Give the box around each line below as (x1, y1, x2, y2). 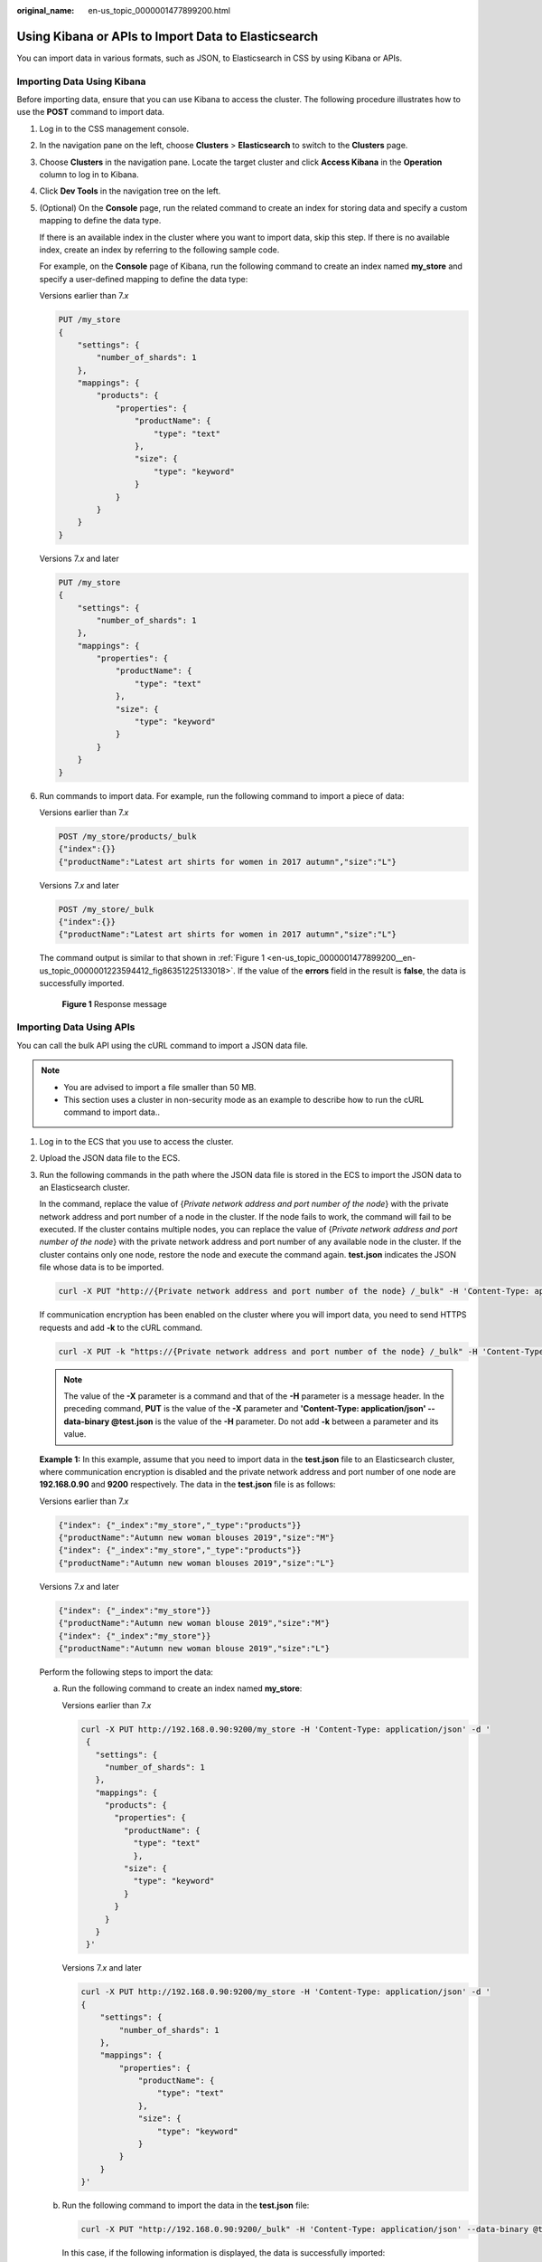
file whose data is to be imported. (39, 1262, 164, 1273)
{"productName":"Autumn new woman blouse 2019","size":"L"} (58, 1643, 331, 1653)
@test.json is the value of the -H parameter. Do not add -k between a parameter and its (110, 1416, 439, 1427)
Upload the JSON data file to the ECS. (39, 1153, 181, 1164)
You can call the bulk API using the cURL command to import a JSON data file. (16, 1040, 309, 1050)
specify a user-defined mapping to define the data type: (39, 273, 248, 284)
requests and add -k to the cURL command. (39, 1322, 203, 1333)
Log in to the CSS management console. (39, 123, 190, 134)
